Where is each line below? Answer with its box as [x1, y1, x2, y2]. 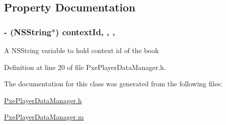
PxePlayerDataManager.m [4, 112, 84, 122]
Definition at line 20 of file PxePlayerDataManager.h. [4, 62, 166, 72]
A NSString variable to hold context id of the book [4, 45, 159, 55]
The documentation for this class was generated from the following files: [4, 78, 223, 89]
